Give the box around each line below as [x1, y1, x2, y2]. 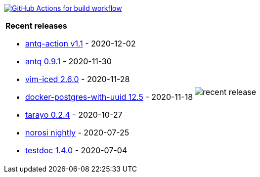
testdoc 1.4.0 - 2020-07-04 [25, 145, 128, 155]
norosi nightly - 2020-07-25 [25, 128, 130, 137]
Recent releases [5, 21, 67, 31]
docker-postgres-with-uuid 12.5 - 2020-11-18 [25, 92, 193, 102]
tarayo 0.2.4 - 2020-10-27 [25, 110, 123, 120]
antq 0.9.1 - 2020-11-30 [25, 56, 112, 66]
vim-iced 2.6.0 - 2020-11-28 [25, 74, 130, 84]
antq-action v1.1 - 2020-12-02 [25, 39, 136, 48]
